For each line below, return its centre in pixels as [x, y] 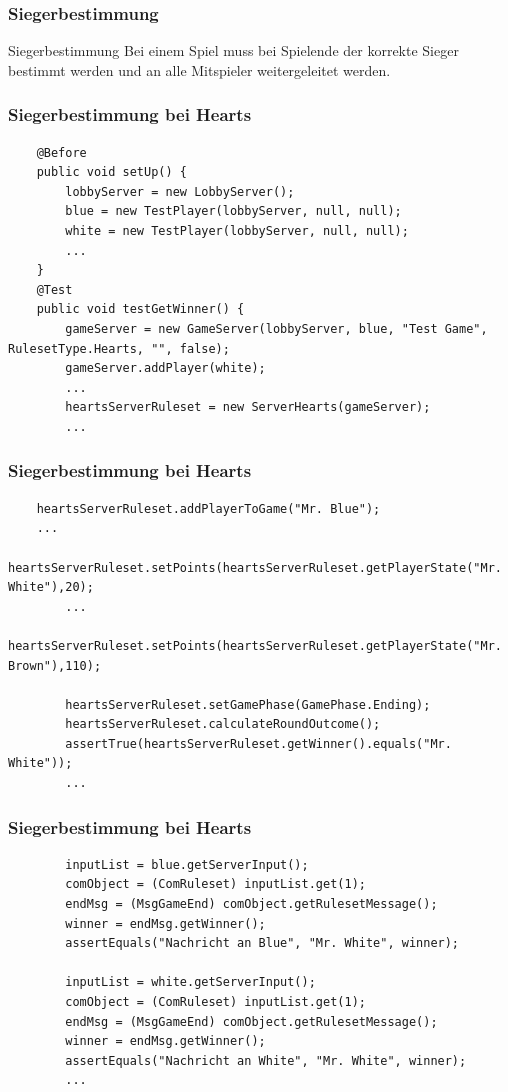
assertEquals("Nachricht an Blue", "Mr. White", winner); [262, 943]
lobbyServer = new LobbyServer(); [180, 191]
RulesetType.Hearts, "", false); [119, 348]
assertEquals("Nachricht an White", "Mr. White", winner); [266, 1060]
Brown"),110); [55, 665]
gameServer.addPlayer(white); [165, 368]
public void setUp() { [111, 172]
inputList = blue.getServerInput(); [187, 864]
